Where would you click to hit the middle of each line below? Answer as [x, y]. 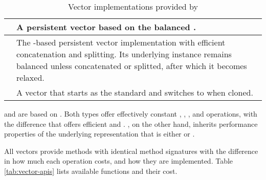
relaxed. [30, 77]
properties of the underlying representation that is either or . [99, 134]
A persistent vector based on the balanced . [106, 27]
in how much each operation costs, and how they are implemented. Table [119, 161]
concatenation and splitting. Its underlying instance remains [124, 54]
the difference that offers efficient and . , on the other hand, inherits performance [131, 123]
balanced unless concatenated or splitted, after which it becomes [132, 66]
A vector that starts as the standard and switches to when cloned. [135, 92]
